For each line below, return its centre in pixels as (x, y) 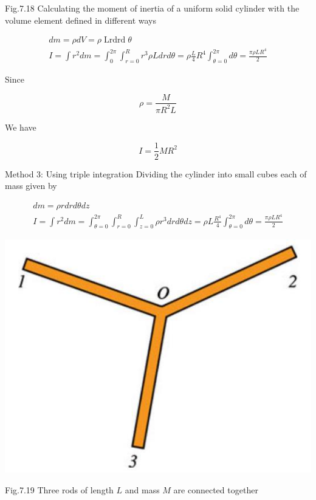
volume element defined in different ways (81, 20)
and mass (142, 489)
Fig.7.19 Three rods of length (59, 489)
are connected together (216, 489)
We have (21, 127)
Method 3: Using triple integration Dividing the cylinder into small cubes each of (156, 173)
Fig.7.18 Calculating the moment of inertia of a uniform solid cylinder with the (152, 8)
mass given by (31, 186)
